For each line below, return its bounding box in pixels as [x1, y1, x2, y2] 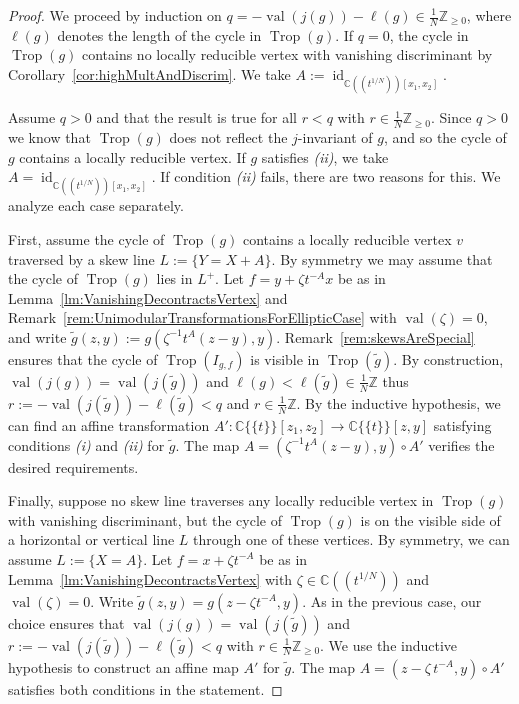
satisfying [433, 414, 492, 435]
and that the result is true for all [96, 107, 297, 128]
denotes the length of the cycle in [57, 24, 262, 45]
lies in [156, 268, 193, 289]
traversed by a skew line [8, 248, 155, 269]
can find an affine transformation [8, 414, 210, 435]
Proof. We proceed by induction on [8, 5, 222, 25]
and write [8, 326, 67, 347]
